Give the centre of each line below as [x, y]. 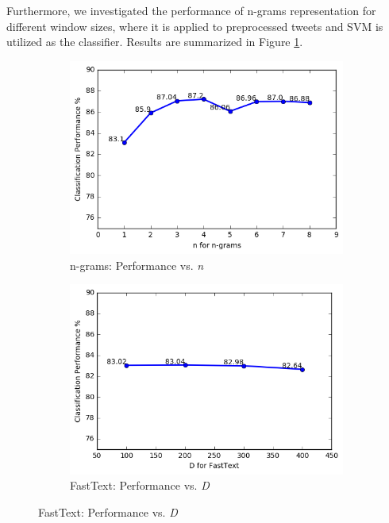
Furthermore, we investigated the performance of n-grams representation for [191, 10]
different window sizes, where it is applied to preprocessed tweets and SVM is [195, 26]
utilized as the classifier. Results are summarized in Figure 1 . [155, 42]
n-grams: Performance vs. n [137, 265]
